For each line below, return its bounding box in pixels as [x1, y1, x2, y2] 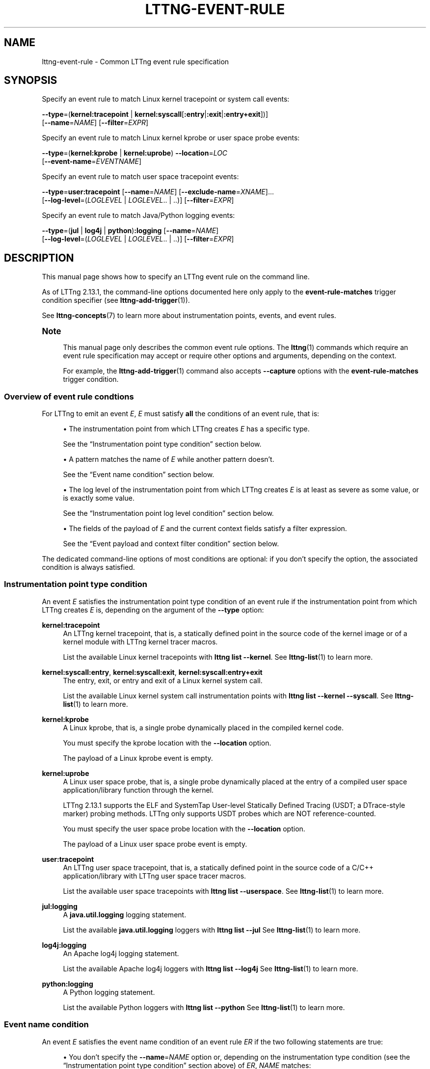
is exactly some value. [63, 494, 134, 503]
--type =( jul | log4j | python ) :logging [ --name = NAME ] [42, 226, 219, 235]
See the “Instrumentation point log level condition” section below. [63, 509, 274, 518]
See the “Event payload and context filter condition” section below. [63, 539, 279, 548]
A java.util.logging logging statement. [63, 910, 187, 919]
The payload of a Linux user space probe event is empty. [63, 839, 247, 848]
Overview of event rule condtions [4, 391, 134, 401]
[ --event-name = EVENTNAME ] [42, 157, 142, 166]
